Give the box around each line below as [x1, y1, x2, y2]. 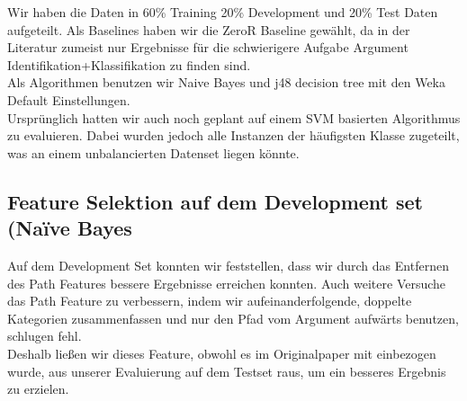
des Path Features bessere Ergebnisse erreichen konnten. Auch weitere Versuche [7, 273, 446, 292]
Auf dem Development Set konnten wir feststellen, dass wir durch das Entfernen [7, 255, 449, 274]
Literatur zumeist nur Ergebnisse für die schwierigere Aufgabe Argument [7, 38, 409, 57]
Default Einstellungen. [7, 90, 130, 109]
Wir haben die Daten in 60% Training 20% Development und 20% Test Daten [7, 3, 438, 21]
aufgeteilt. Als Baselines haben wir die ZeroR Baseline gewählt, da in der [7, 20, 410, 39]
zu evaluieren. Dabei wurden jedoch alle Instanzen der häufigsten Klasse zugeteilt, [7, 126, 460, 145]
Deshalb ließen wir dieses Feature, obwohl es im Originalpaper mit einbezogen [7, 343, 436, 362]
